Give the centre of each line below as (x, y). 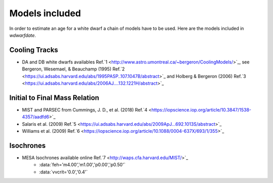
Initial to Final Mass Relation (54, 98)
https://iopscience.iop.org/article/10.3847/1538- (201, 109)
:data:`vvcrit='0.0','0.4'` (63, 172)
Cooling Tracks (34, 50)
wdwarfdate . (23, 35)
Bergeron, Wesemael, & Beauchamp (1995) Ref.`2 (73, 69)
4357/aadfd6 (36, 117)
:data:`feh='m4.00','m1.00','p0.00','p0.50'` (82, 165)
